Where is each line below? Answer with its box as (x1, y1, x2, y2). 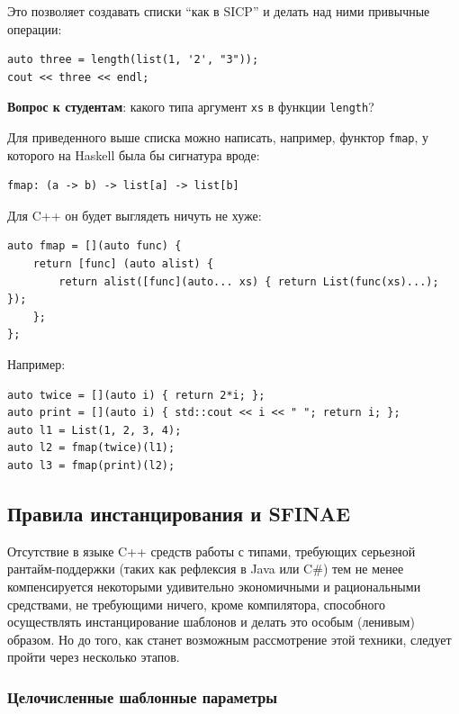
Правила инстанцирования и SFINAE (7, 499, 351, 527)
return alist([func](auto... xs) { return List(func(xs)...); (58, 275, 439, 288)
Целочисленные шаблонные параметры (7, 685, 278, 708)
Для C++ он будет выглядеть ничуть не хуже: (7, 205, 262, 224)
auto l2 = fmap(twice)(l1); (7, 441, 175, 455)
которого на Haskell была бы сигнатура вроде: (7, 145, 260, 164)
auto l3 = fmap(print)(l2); (7, 459, 175, 472)
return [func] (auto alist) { (32, 258, 214, 271)
